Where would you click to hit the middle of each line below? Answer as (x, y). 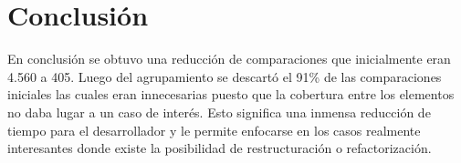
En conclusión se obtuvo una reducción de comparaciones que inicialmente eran (229, 59)
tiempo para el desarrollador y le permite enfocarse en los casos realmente (214, 130)
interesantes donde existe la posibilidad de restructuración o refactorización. (220, 148)
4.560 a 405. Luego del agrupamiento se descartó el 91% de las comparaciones (225, 76)
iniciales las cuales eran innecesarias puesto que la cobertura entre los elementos (231, 94)
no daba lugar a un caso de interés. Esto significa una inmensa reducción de (219, 112)
